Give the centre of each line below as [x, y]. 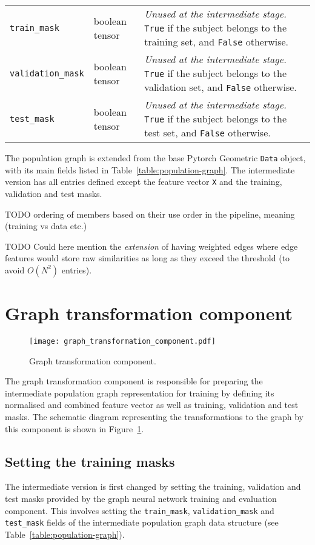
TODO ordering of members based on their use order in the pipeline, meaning [150, 214]
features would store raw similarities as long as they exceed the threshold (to [148, 258]
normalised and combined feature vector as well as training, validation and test [152, 405]
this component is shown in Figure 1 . [75, 428]
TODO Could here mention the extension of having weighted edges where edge [151, 246]
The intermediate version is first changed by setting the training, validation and [153, 486]
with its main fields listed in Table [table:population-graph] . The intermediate [150, 169]
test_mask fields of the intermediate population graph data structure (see [142, 522]
